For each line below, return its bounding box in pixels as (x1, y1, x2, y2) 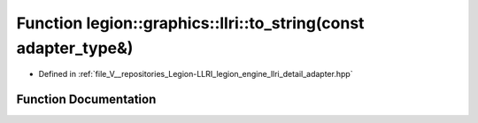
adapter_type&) (16, 38, 134, 58)
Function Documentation (16, 92, 157, 107)
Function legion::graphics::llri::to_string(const (16, 13, 365, 33)
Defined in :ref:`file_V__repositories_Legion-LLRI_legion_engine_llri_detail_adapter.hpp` (38, 69, 353, 80)
